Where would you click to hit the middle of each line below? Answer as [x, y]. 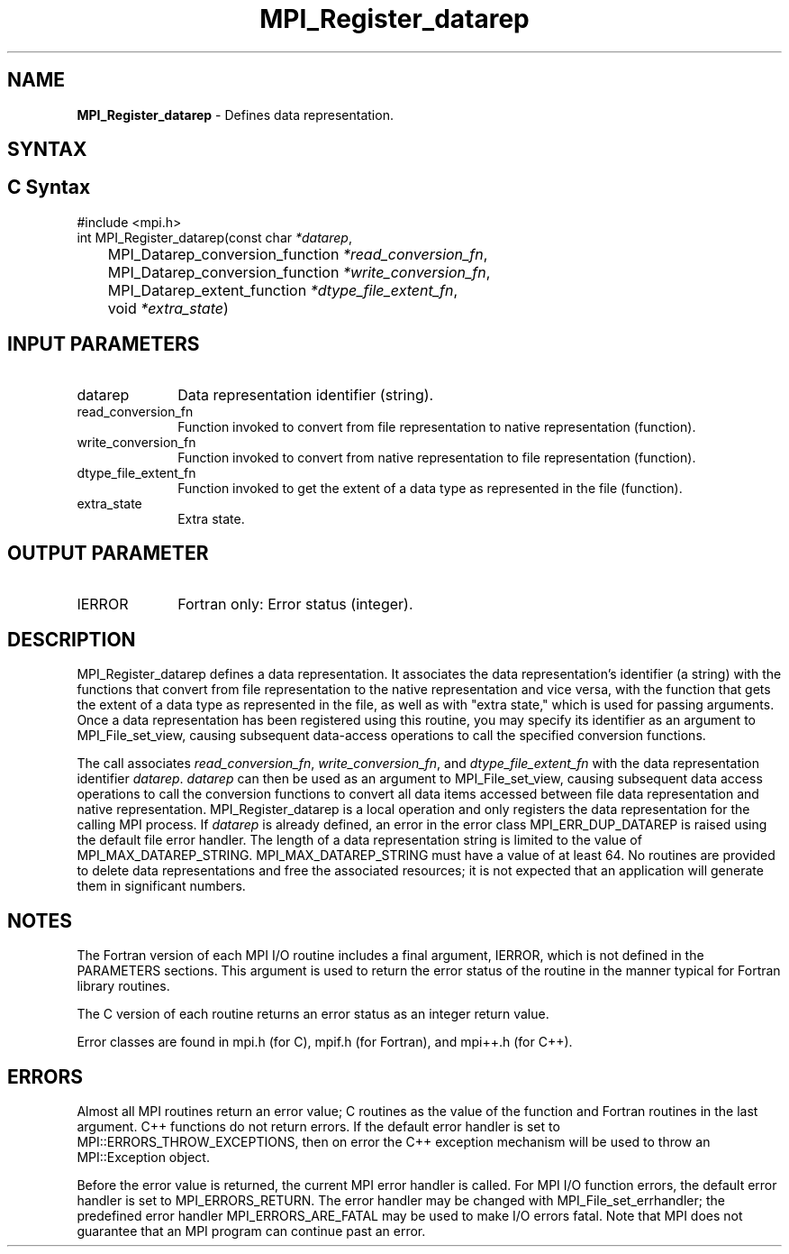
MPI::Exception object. [143, 1158]
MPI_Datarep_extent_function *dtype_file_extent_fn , [283, 290]
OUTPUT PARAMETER [108, 554]
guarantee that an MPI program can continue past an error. [251, 1231]
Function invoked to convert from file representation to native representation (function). [437, 426]
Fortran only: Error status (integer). [295, 604]
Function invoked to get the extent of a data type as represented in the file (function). [430, 488]
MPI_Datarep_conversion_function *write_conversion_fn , [299, 272]
